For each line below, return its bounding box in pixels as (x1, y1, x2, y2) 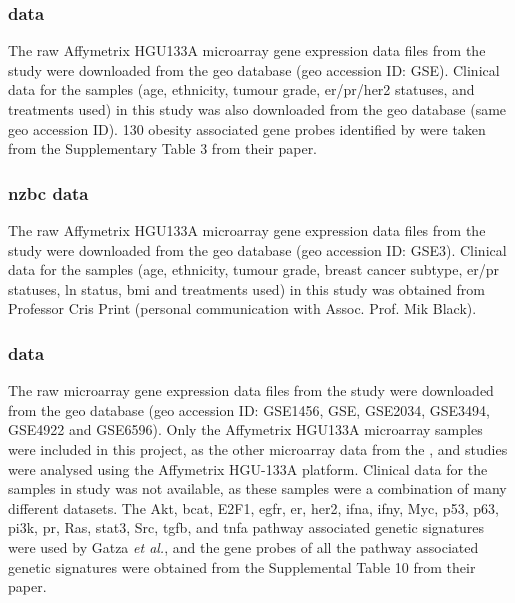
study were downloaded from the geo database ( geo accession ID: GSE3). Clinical (8, 239, 507, 260)
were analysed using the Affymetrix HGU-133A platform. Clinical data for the (8, 458, 488, 479)
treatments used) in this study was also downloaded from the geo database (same (8, 99, 507, 119)
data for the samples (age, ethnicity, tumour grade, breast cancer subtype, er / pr (8, 259, 500, 280)
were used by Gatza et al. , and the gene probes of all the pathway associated (8, 536, 479, 557)
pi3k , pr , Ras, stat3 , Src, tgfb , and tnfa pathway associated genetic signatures (8, 517, 485, 538)
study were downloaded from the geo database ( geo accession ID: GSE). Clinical (8, 59, 500, 80)
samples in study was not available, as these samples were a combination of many (8, 478, 507, 499)
